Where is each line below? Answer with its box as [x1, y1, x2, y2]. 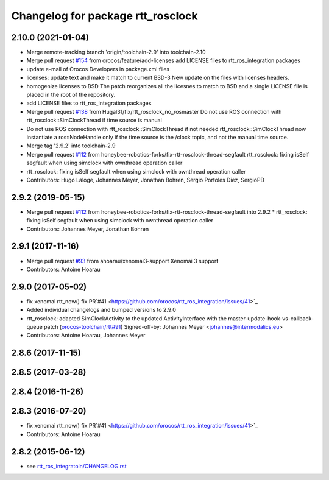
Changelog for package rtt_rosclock [11, 9, 198, 23]
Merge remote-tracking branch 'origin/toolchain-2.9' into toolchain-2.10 [26, 49, 207, 56]
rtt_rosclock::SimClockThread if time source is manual [26, 116, 163, 124]
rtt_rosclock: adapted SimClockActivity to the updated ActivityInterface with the [26, 314, 227, 322]
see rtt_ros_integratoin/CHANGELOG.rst [26, 462, 127, 470]
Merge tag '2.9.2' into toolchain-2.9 [26, 142, 116, 149]
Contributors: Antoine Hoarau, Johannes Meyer [26, 332, 146, 339]
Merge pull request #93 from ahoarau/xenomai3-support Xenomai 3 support [26, 257, 219, 264]
